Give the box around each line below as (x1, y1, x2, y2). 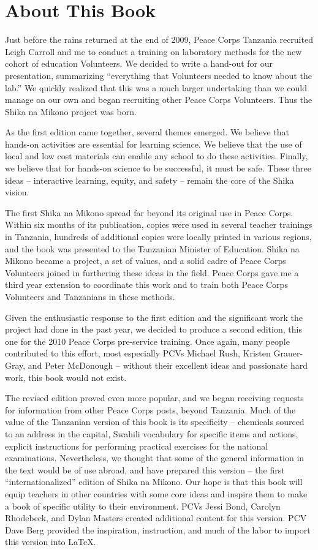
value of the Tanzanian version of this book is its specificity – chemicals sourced (5, 415, 305, 428)
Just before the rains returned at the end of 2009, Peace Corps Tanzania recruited (5, 33, 313, 46)
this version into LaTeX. (5, 535, 96, 548)
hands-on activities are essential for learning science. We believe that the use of (5, 137, 302, 150)
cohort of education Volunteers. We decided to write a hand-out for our (5, 57, 273, 70)
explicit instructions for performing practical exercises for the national (5, 439, 268, 452)
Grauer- (273, 347, 303, 360)
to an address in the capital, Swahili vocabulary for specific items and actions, (5, 427, 298, 440)
